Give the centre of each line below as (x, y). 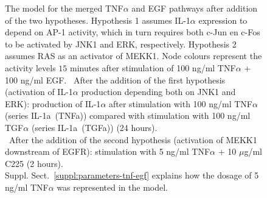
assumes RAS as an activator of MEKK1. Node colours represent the (133, 56)
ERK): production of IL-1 (53, 103)
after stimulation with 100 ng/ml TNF (181, 103)
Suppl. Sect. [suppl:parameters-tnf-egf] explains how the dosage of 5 (132, 175)
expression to (223, 20)
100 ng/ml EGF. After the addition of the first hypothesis (115, 80)
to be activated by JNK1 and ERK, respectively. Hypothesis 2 (121, 44)
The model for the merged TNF (64, 8)
